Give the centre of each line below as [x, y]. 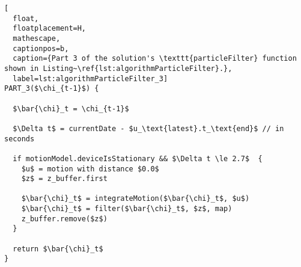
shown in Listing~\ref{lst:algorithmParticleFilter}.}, [118, 68]
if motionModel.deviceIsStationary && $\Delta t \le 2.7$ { [138, 158]
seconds [20, 139]
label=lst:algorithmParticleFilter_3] [90, 78]
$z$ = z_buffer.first [64, 179]
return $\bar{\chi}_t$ [58, 249]
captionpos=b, [41, 48]
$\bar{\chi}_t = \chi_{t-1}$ [71, 109]
